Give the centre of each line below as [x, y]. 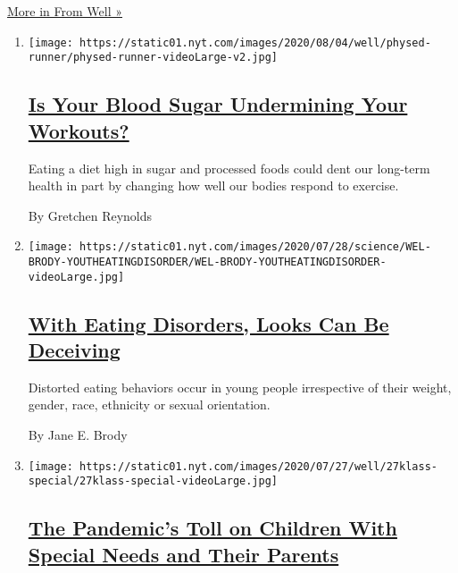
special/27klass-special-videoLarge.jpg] [153, 481]
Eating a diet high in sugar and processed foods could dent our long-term [229, 168]
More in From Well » [65, 11]
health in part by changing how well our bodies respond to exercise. [213, 185]
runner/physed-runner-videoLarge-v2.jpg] [153, 58]
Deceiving [74, 350]
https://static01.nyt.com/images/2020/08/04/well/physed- [255, 42]
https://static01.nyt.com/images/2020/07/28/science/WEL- [255, 247]
